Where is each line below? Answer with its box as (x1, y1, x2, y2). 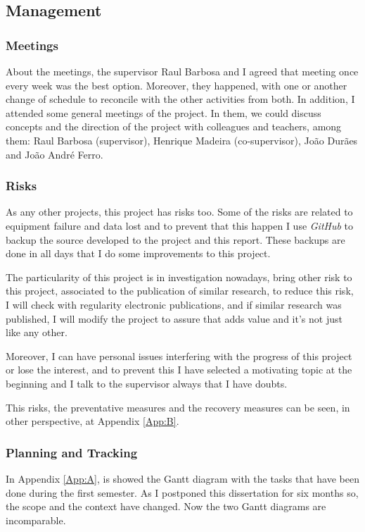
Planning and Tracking (6, 443, 138, 461)
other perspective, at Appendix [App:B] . (6, 414, 179, 428)
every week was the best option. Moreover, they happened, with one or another (6, 78, 347, 92)
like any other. (6, 325, 68, 340)
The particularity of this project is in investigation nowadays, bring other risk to (6, 269, 352, 284)
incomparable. (6, 512, 66, 527)
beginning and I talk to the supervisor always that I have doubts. (6, 376, 288, 390)
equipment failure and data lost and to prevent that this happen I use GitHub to (6, 218, 354, 233)
